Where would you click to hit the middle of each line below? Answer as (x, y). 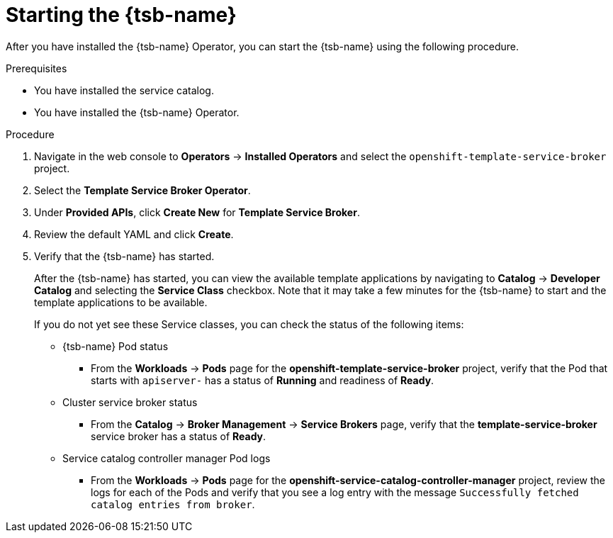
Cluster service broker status (130, 402)
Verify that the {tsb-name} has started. (124, 256)
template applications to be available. (121, 302)
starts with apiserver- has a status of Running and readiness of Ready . (263, 380)
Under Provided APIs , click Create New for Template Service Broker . (197, 212)
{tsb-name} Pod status (116, 346)
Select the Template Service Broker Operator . (142, 190)
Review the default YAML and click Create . (134, 234)
